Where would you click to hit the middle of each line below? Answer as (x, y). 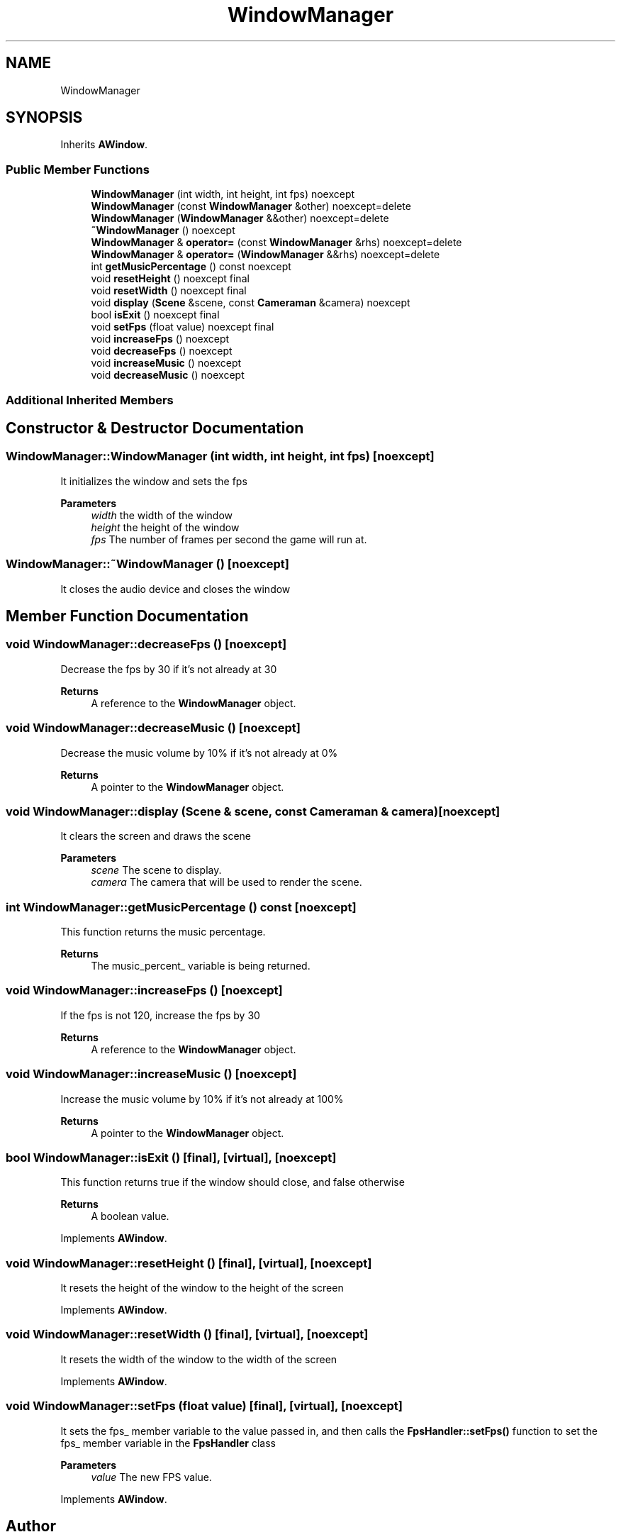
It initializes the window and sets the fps (154, 481)
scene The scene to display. (156, 870)
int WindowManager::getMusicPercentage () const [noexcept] (181, 907)
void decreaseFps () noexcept (162, 351)
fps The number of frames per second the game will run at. (229, 539)
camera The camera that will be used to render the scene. (226, 882)
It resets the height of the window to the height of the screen (202, 1288)
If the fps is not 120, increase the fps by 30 (160, 1015)
